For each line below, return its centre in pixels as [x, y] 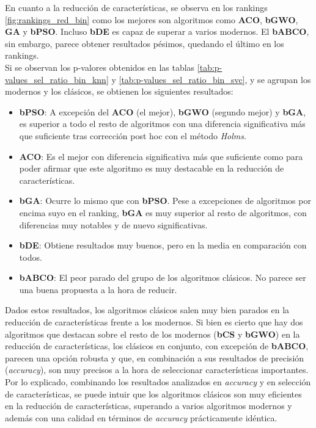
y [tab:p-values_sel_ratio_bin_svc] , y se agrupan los [211, 79]
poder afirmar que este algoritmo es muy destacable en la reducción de [152, 168]
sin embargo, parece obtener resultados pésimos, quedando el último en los [145, 43]
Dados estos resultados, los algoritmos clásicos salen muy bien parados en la [147, 310]
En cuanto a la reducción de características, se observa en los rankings [136, 7]
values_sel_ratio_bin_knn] [57, 79]
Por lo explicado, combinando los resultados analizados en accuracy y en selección [158, 382]
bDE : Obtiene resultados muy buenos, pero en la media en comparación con [163, 245]
